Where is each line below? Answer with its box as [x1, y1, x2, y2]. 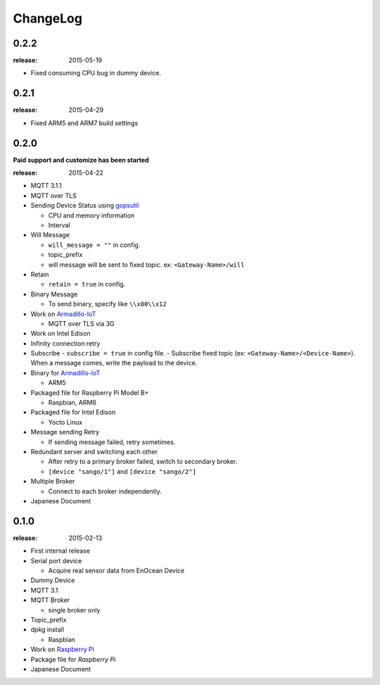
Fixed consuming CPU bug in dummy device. [30, 69, 161, 77]
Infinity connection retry [30, 339, 101, 348]
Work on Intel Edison [30, 329, 91, 338]
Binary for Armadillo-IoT [30, 368, 101, 377]
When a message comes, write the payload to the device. [30, 359, 198, 367]
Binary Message [30, 289, 78, 298]
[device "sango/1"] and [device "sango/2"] [48, 467, 197, 475]
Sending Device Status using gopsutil [30, 201, 139, 210]
